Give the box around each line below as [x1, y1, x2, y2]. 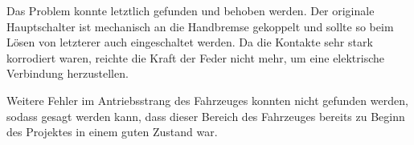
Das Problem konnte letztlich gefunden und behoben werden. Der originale [6, 2, 375, 18]
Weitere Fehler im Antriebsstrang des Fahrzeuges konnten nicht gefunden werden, [6, 91, 408, 108]
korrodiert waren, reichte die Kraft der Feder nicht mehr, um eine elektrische [6, 49, 385, 66]
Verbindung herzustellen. [6, 65, 129, 82]
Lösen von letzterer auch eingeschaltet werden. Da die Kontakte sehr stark [6, 34, 373, 50]
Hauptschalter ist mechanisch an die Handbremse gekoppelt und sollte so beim [6, 18, 394, 34]
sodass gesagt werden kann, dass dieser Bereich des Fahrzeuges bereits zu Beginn [6, 107, 405, 124]
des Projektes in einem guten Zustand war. [6, 123, 218, 140]
